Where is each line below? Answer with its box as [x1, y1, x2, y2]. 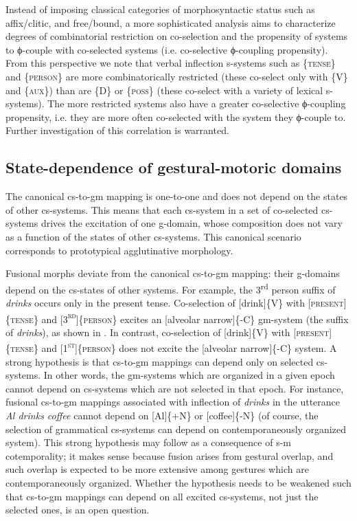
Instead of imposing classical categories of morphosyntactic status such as [5, 2, 315, 16]
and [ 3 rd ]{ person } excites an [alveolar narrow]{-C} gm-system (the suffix [41, 309, 349, 326]
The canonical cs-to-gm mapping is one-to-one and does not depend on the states [5, 189, 348, 203]
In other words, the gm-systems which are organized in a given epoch [43, 368, 335, 382]
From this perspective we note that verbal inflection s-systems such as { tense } [5, 56, 336, 70]
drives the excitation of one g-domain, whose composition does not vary [41, 216, 343, 230]
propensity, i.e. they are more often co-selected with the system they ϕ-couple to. [5, 109, 346, 124]
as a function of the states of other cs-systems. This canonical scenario [5, 229, 301, 243]
